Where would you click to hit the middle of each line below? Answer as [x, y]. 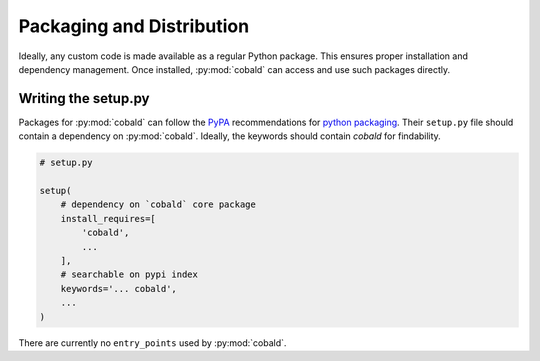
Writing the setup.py [84, 98]
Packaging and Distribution [134, 26]
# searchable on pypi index [129, 274]
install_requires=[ [108, 218]
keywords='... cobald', [118, 288]
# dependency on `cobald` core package [158, 204]
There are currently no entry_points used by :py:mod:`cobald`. [152, 342]
